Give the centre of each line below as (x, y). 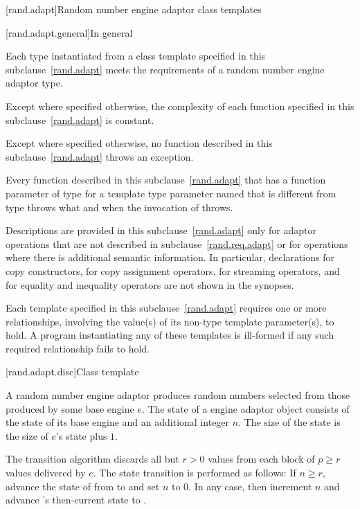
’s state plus (82, 435)
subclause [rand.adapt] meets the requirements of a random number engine (165, 69)
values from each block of (261, 459)
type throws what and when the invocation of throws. (119, 207)
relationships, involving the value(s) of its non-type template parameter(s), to (170, 321)
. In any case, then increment (250, 486)
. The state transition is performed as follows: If (195, 473)
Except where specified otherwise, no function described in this (139, 143)
